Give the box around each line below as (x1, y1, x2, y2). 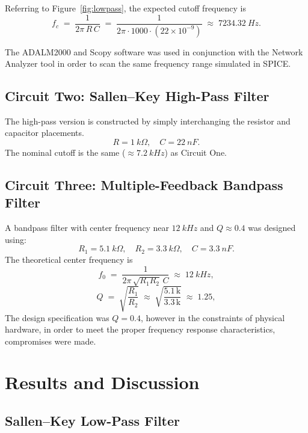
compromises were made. (5, 334, 96, 347)
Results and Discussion (5, 370, 200, 395)
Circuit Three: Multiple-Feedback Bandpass (5, 176, 283, 194)
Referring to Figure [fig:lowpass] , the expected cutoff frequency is (5, 2, 246, 14)
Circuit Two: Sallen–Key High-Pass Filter (5, 87, 269, 105)
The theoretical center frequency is (5, 253, 133, 265)
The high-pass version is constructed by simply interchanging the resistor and (5, 114, 291, 127)
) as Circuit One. (164, 146, 227, 159)
